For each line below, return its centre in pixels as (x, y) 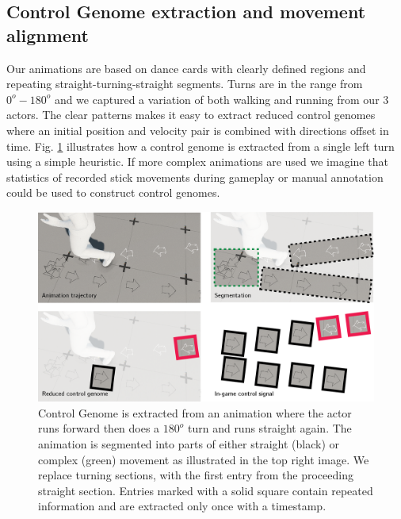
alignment (48, 35)
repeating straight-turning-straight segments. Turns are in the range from (185, 84)
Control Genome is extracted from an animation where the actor (195, 412)
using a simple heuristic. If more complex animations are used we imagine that (197, 161)
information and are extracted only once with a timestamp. (182, 506)
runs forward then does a (99, 428)
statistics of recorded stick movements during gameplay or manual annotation (195, 177)
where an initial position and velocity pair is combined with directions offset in (198, 130)
